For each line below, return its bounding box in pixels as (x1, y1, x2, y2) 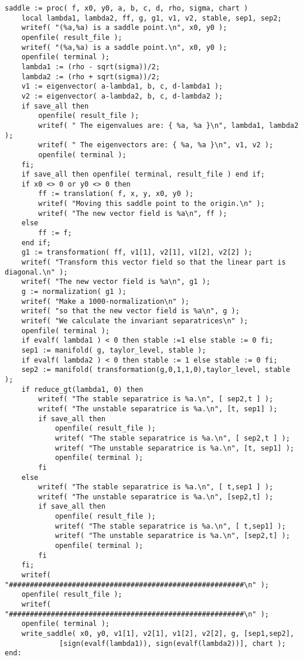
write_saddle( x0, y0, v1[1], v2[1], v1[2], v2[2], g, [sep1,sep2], (21, 629, 294, 638)
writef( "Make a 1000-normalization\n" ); (21, 297, 189, 306)
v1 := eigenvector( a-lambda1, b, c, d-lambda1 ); (21, 82, 223, 91)
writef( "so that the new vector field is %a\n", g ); (21, 307, 240, 316)
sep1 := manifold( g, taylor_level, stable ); (21, 346, 206, 354)
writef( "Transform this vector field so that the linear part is (21, 258, 286, 267)
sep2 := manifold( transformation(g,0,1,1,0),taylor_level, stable (21, 365, 290, 374)
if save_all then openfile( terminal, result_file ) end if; (21, 170, 265, 179)
